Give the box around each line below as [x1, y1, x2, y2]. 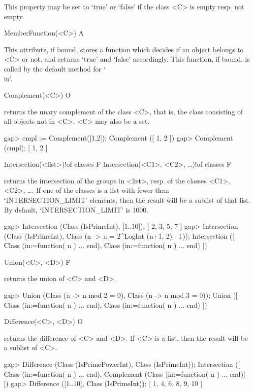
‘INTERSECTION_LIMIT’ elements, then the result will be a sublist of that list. [4, 194, 251, 205]
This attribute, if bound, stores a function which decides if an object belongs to [4, 44, 244, 54]
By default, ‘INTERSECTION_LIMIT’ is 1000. [4, 204, 149, 214]
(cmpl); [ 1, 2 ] [4, 142, 48, 152]
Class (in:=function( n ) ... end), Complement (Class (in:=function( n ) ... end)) [4, 368, 246, 379]
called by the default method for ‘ [4, 63, 106, 73]
